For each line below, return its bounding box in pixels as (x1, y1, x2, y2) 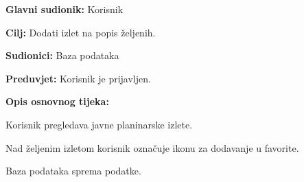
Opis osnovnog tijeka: (5, 94, 109, 109)
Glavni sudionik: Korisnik (5, 2, 124, 16)
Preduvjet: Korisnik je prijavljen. (5, 71, 151, 85)
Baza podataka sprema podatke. (5, 163, 141, 178)
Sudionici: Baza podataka (5, 48, 119, 62)
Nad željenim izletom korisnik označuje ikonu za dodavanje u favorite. (5, 140, 299, 155)
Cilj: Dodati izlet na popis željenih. (5, 25, 156, 39)
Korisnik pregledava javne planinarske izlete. (5, 117, 193, 131)
